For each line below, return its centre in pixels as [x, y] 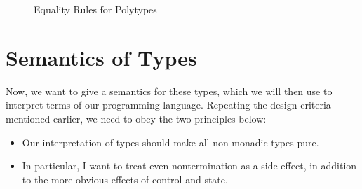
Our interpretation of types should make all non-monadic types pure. [170, 142]
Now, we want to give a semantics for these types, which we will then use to [169, 91]
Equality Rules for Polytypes [95, 9]
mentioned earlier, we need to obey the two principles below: [136, 118]
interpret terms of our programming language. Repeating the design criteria [168, 105]
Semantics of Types [101, 57]
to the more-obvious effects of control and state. [125, 179]
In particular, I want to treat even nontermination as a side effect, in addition [189, 166]
